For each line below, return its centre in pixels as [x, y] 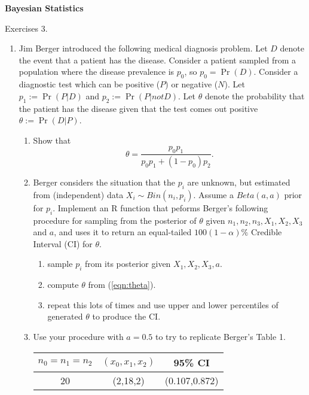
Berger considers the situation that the [104, 182]
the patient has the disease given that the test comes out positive [138, 108]
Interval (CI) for [63, 243]
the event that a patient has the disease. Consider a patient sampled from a [157, 60]
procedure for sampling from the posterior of [115, 220]
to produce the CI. [126, 316]
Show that [52, 140]
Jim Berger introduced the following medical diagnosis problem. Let [143, 48]
